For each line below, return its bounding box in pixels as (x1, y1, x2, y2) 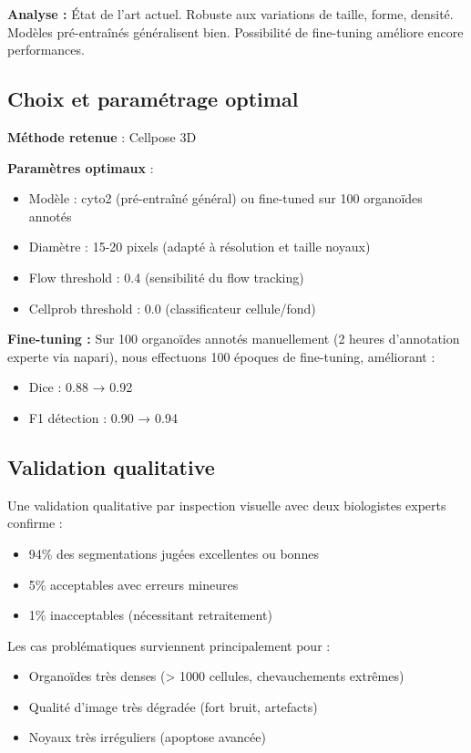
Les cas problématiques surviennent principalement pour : (7, 635, 331, 655)
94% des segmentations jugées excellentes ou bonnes (28, 543, 319, 562)
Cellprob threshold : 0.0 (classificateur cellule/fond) (28, 298, 316, 317)
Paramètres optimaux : (7, 158, 154, 177)
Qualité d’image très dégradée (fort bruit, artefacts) (28, 696, 318, 716)
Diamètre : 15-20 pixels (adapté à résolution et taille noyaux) (28, 237, 371, 256)
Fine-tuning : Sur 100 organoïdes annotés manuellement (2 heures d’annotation (7, 329, 460, 348)
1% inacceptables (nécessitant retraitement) (28, 605, 272, 624)
